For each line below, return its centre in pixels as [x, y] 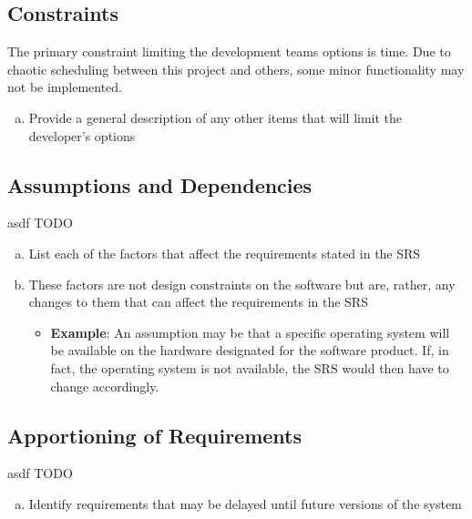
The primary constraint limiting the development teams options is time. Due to [229, 51]
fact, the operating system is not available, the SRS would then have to [250, 367]
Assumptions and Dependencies [160, 184]
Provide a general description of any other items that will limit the [215, 117]
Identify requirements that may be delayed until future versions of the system [245, 503]
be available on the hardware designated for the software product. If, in [250, 350]
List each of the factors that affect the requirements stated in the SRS [225, 253]
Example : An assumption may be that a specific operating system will [250, 332]
